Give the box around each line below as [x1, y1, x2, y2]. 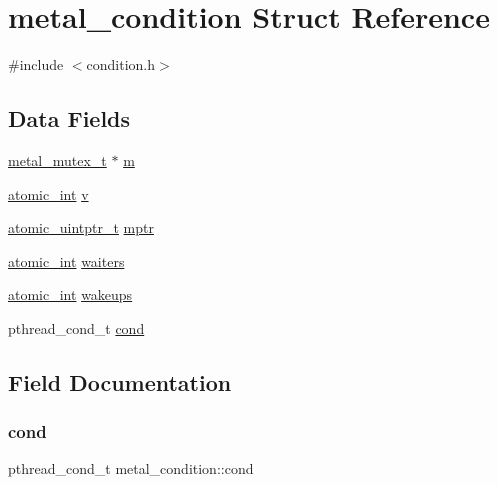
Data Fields [8, 103, 131, 134]
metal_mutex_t [8, 149, 107, 170]
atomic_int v [8, 183, 89, 204]
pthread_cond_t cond [8, 317, 145, 338]
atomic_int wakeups [8, 284, 133, 305]
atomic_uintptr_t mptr [8, 217, 154, 238]
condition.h [86, 54, 156, 75]
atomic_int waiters [8, 250, 125, 271]
